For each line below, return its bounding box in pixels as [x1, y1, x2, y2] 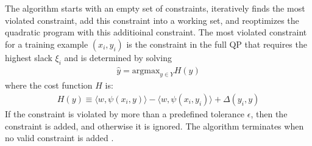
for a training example [5, 37, 88, 50]
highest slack [5, 51, 52, 64]
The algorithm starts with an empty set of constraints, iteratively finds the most [5, 2, 305, 14]
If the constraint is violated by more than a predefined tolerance [5, 108, 245, 120]
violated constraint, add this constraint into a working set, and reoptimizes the [5, 13, 299, 26]
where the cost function [5, 79, 93, 92]
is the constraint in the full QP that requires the [126, 37, 307, 50]
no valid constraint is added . [5, 131, 114, 144]
